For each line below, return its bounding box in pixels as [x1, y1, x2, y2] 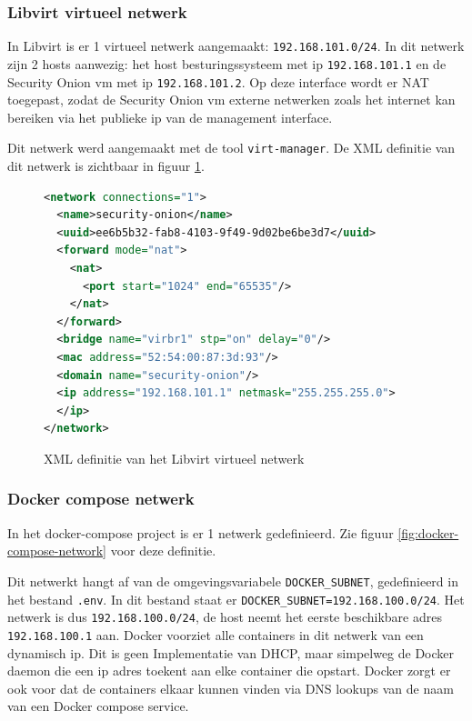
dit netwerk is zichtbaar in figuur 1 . [7, 156, 205, 175]
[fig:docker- [397, 523, 459, 542]
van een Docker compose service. [7, 696, 189, 716]
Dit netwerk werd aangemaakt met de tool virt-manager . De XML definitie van [7, 138, 456, 157]
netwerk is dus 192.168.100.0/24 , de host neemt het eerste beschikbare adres [7, 607, 442, 626]
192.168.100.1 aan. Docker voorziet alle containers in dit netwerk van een [7, 625, 424, 644]
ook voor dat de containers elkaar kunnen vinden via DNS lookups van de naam [7, 678, 454, 697]
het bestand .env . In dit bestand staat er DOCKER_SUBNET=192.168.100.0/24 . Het [7, 589, 465, 608]
